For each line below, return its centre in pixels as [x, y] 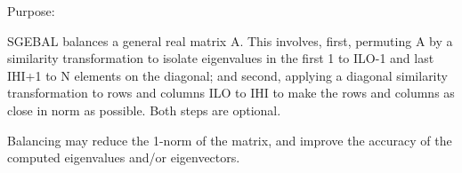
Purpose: [31, 11]
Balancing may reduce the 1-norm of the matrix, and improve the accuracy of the [230, 140]
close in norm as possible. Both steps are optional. [144, 110]
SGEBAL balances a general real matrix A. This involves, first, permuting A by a [230, 40]
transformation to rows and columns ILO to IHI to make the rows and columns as [231, 93]
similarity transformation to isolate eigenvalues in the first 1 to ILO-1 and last [221, 58]
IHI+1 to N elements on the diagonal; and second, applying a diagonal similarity [227, 75]
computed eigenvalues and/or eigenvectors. [124, 157]
